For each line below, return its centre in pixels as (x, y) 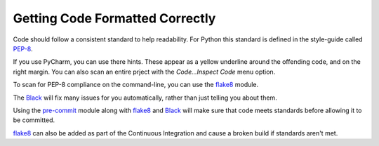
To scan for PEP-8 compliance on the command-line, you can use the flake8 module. (136, 85)
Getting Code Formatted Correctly (114, 18)
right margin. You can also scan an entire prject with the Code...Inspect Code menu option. (144, 72)
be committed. (34, 120)
